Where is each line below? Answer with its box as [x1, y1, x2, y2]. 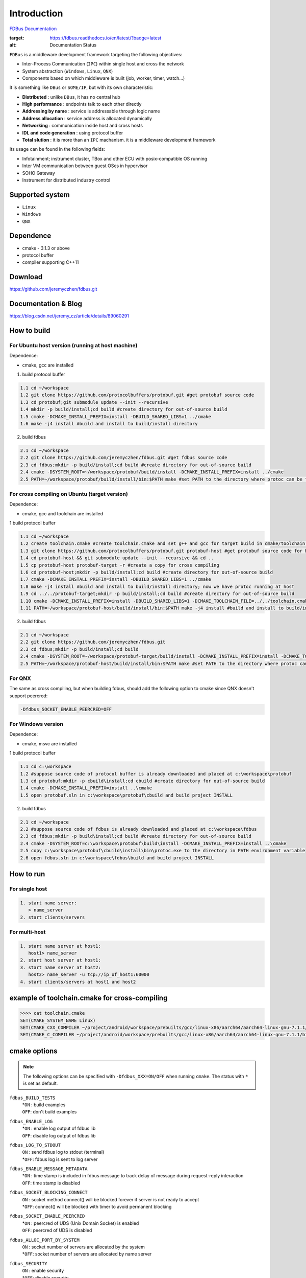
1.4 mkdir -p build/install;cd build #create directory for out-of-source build [20, 406, 227, 413]
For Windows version [9, 720, 64, 727]
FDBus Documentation [9, 26, 57, 32]
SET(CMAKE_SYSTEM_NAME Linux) [20, 1017, 96, 1023]
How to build [9, 326, 50, 335]
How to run [9, 870, 45, 878]
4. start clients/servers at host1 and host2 [20, 979, 136, 985]
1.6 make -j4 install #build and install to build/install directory [20, 421, 198, 427]
